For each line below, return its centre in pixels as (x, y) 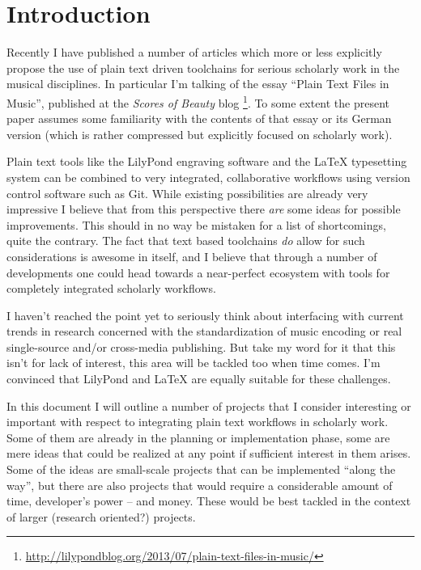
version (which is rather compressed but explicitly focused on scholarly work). (200, 134)
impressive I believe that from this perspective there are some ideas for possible (204, 209)
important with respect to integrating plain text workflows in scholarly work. (198, 422)
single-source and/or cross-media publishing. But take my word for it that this (201, 346)
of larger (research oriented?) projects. (101, 516)
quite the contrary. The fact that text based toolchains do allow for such (186, 241)
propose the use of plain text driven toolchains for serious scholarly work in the (203, 68)
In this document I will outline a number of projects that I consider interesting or (209, 405)
